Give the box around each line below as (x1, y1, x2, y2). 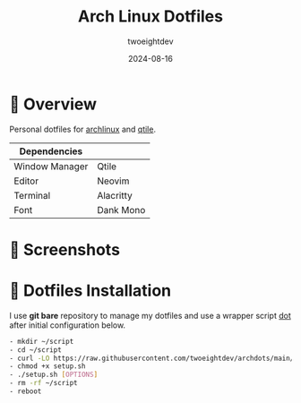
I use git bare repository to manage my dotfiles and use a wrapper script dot (9, 310, 291, 321)
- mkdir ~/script (9, 337, 74, 346)
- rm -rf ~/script (9, 379, 78, 388)
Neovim (97, 175, 130, 187)
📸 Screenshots (9, 239, 121, 260)
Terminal (13, 189, 51, 201)
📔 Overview (9, 94, 97, 114)
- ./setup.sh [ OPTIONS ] (9, 370, 99, 380)
